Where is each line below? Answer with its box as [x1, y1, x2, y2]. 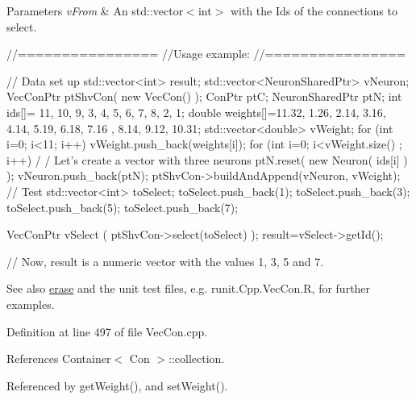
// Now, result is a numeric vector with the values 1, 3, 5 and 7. [6, 252, 324, 269]
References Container [6, 350, 111, 367]
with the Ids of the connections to [230, 2, 397, 19]
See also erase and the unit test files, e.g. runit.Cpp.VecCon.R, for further [6, 280, 371, 297]
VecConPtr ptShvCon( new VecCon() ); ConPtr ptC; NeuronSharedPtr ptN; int [6, 88, 402, 105]
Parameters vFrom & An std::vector [6, 2, 184, 19]
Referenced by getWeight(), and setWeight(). [6, 377, 228, 394]
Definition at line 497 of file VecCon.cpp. [6, 323, 208, 340]
